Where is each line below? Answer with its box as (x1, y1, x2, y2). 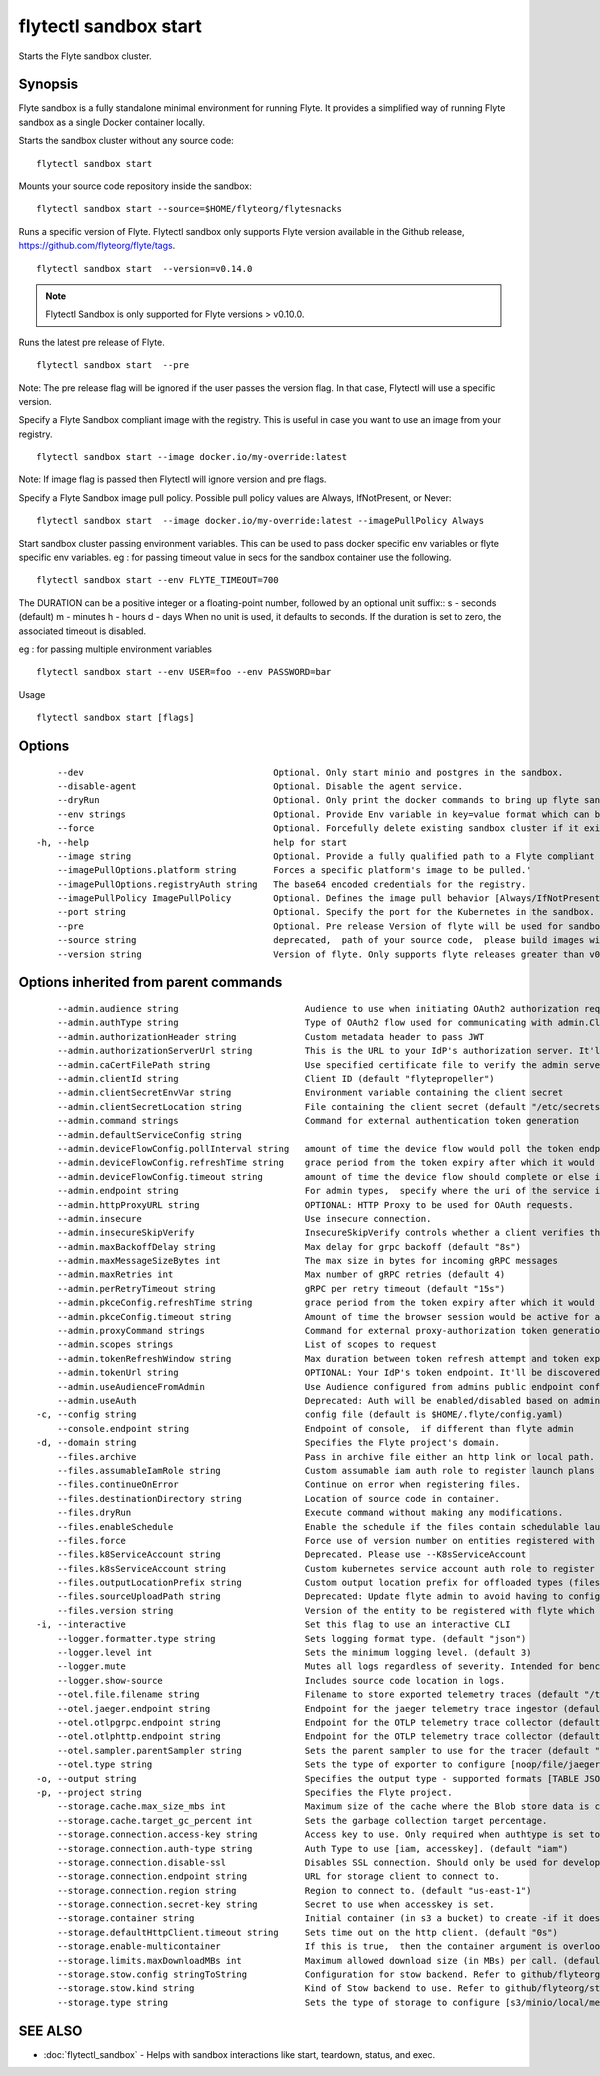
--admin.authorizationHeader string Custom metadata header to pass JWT (56, 1031, 485, 1042)
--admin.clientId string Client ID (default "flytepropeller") (56, 1073, 495, 1085)
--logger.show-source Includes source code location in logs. (56, 1675, 506, 1686)
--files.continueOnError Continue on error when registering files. (56, 1479, 522, 1490)
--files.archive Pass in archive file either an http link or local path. (56, 1451, 595, 1462)
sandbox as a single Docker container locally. (18, 116, 205, 128)
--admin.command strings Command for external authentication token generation (56, 1115, 580, 1127)
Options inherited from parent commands (18, 974, 283, 991)
